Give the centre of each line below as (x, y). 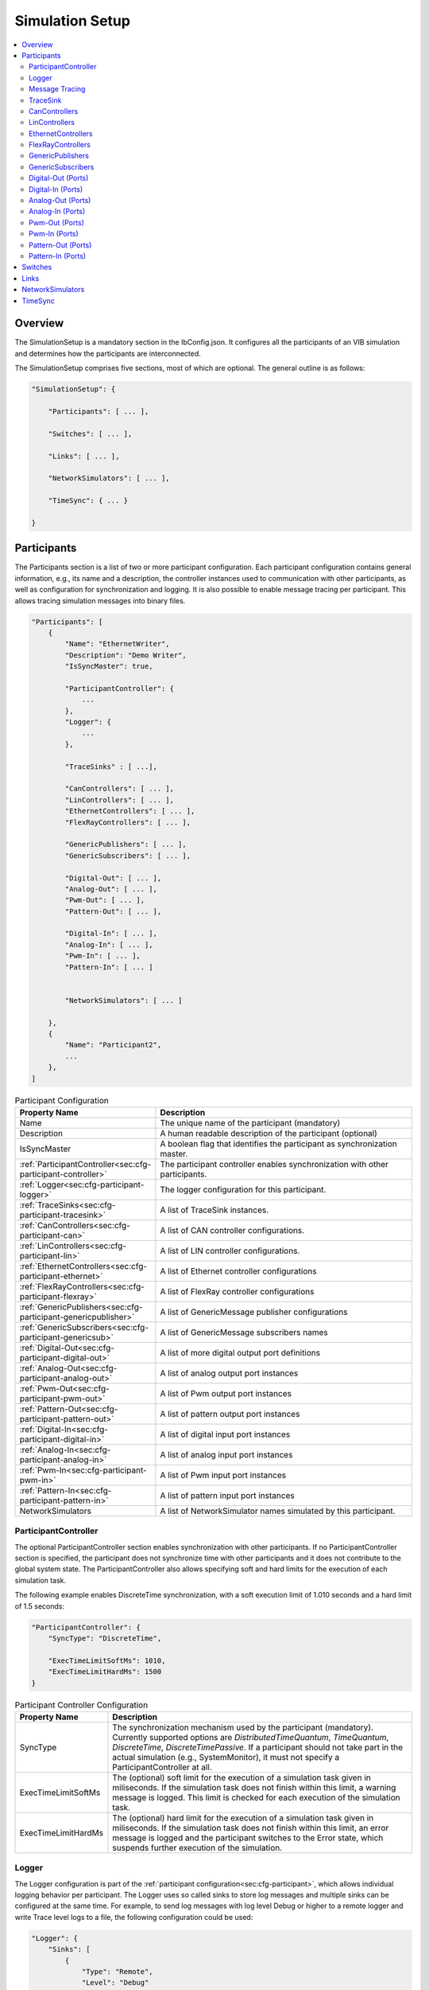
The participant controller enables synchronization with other (274, 1164)
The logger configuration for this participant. (243, 1189)
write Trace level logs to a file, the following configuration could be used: (134, 1917)
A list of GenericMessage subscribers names (244, 1332)
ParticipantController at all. (162, 1767)
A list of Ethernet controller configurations (238, 1271)
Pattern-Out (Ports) (60, 245)
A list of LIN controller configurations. (230, 1251)
